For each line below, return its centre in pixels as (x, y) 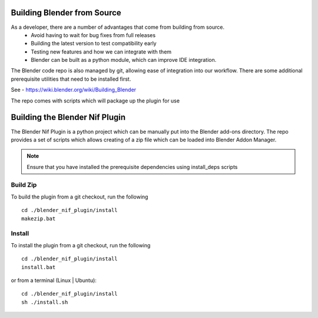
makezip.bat (39, 218)
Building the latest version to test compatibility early (94, 44)
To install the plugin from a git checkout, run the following (81, 245)
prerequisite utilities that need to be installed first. (71, 79)
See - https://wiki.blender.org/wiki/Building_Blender (74, 90)
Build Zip (24, 185)
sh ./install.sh (45, 302)
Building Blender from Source (66, 13)
